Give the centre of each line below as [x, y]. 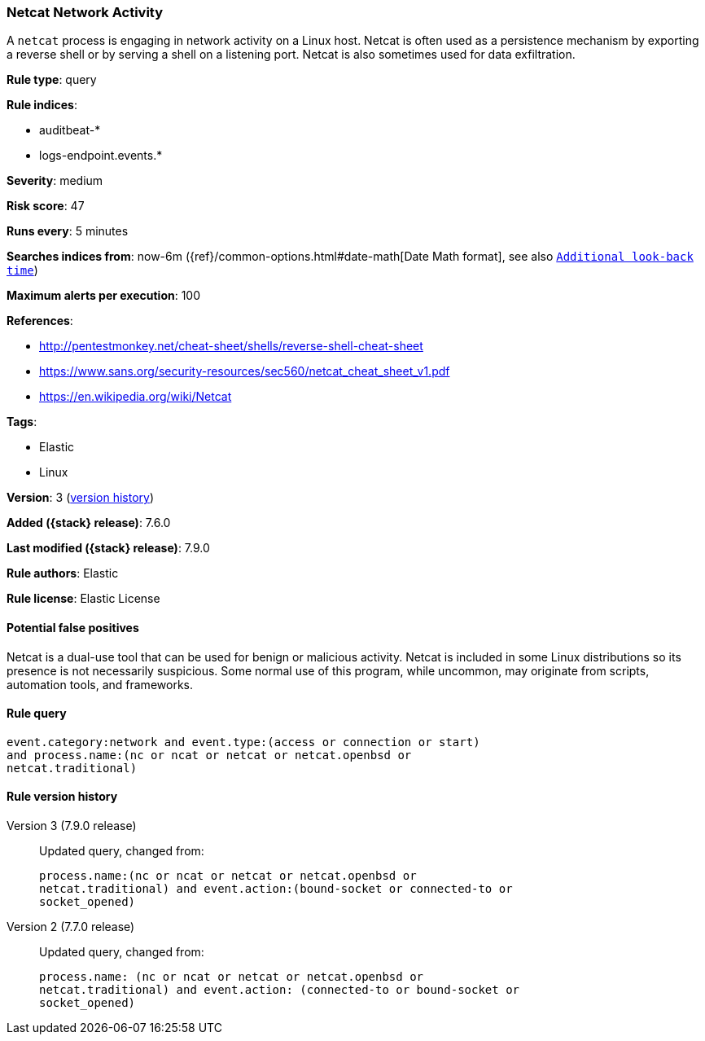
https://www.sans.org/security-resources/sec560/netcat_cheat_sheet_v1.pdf [245, 371]
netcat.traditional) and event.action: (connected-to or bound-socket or [280, 990]
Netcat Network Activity [85, 12]
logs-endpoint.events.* [101, 156]
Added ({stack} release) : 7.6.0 [89, 523]
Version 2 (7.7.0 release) [71, 927]
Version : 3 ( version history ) [81, 498]
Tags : [22, 422]
